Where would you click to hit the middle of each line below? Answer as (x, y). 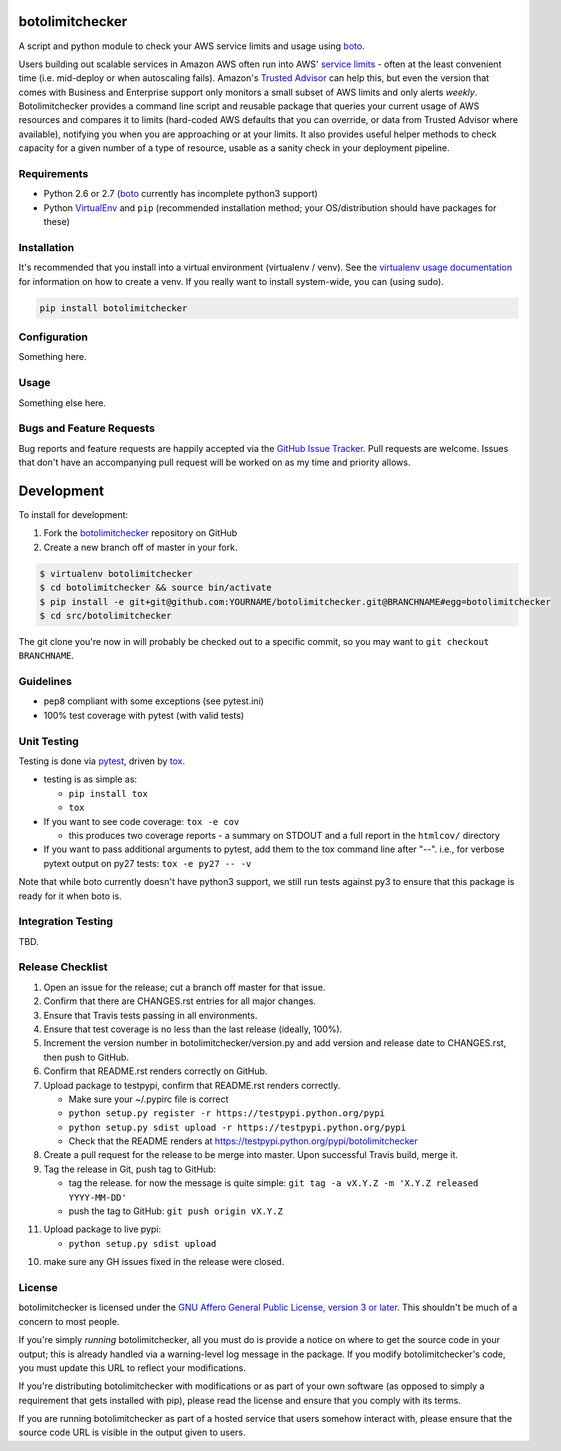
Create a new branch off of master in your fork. (140, 547)
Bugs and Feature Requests (86, 428)
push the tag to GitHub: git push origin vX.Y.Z (176, 1211)
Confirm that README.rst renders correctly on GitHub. (155, 1071)
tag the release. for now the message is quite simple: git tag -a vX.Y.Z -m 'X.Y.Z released (273, 1183)
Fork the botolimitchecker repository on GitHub (140, 533)
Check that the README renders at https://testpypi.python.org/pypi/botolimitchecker (243, 1141)
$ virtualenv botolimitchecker (116, 573)
